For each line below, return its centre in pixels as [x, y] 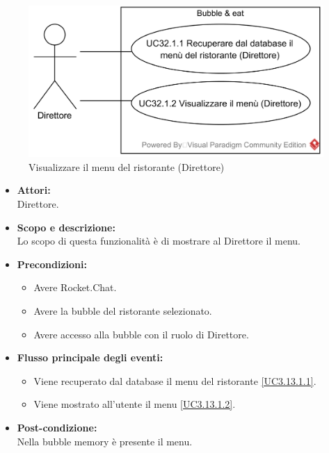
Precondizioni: [52, 264]
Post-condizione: [57, 427]
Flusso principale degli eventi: [90, 357]
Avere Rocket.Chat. [75, 287]
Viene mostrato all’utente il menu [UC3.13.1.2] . [135, 404]
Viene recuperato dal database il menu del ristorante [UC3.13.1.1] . [175, 380]
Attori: [34, 190]
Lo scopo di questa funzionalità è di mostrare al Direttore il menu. [159, 241]
